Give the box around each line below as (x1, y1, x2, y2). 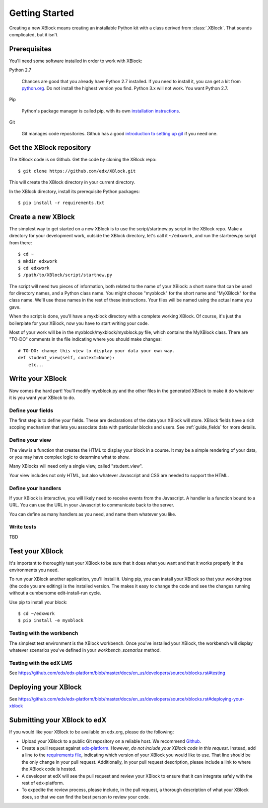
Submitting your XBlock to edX (9, 716, 107, 724)
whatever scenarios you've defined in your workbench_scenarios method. (9, 647, 161, 653)
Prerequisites (9, 45, 52, 53)
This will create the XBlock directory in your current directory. (9, 179, 135, 185)
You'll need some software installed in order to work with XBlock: (9, 58, 142, 64)
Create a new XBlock (9, 212, 75, 221)
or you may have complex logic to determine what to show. (9, 454, 130, 460)
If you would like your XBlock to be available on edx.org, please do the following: (9, 729, 174, 735)
